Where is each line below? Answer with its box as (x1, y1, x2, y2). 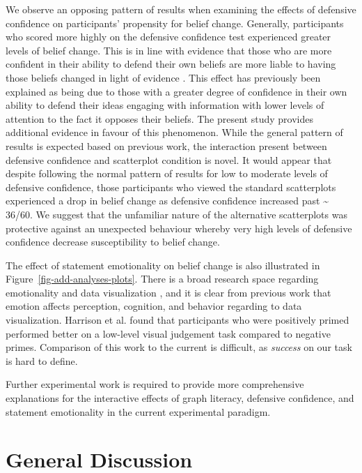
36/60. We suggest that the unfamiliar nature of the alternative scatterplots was (6, 207, 347, 221)
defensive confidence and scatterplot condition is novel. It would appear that (6, 152, 332, 167)
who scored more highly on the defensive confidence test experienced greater (6, 29, 331, 44)
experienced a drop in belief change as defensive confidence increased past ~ (6, 193, 329, 208)
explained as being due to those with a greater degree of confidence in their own (6, 84, 347, 98)
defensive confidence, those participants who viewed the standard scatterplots (6, 179, 336, 194)
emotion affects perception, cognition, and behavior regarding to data (6, 299, 302, 313)
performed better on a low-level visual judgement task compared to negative (6, 326, 331, 340)
